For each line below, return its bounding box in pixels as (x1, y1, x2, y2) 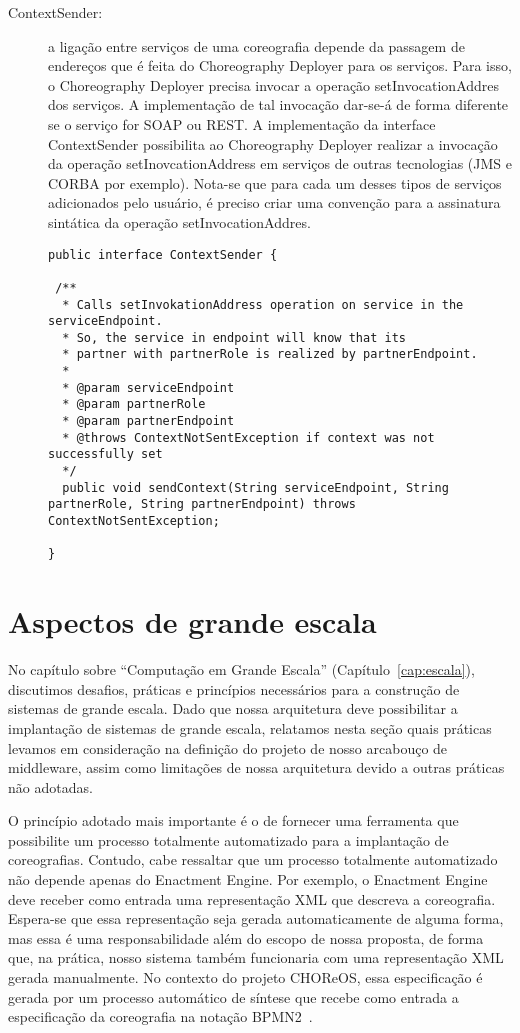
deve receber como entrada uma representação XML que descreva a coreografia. (8, 888, 496, 909)
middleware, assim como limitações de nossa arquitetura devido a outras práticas (8, 757, 505, 778)
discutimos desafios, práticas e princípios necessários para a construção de (8, 678, 460, 699)
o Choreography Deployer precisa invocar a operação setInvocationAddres (48, 74, 500, 95)
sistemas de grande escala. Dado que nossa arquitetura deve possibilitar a (8, 698, 458, 719)
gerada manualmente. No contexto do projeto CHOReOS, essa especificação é (8, 967, 483, 988)
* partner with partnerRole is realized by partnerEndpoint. (62, 347, 478, 362)
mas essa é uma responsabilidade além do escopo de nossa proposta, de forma (8, 927, 484, 948)
